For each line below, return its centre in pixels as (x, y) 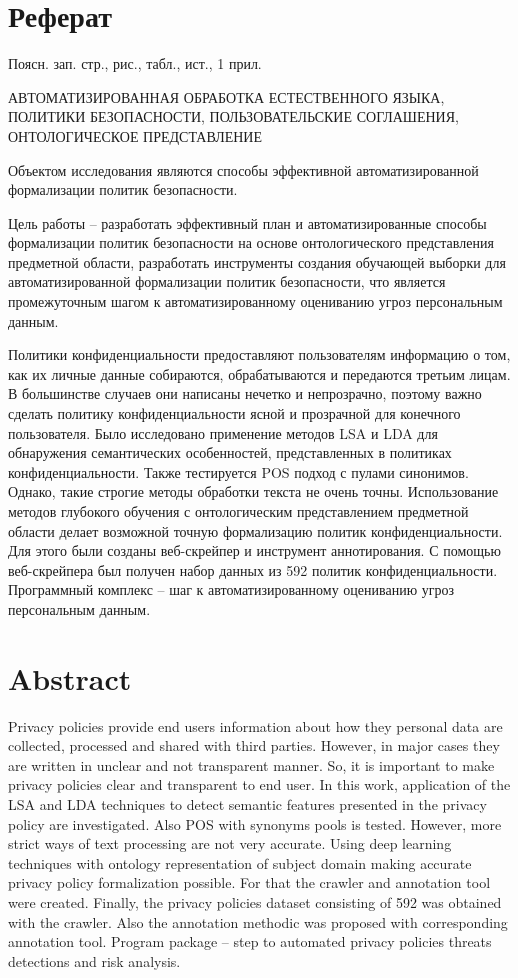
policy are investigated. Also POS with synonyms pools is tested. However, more (255, 823)
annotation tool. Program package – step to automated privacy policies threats (250, 941)
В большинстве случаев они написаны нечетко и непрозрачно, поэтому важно (245, 393)
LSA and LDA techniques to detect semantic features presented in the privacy (247, 804)
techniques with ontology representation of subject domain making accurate (240, 862)
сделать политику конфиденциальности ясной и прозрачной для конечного (234, 413)
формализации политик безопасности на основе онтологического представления (251, 242)
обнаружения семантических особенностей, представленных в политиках (230, 452)
